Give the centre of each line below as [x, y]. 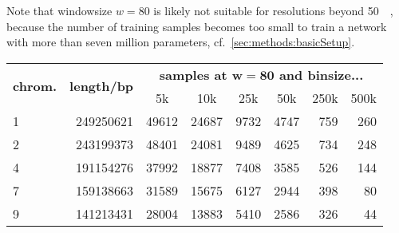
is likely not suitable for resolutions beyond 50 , [273, 10]
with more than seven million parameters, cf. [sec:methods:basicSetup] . [181, 42]
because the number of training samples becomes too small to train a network [197, 26]
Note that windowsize [59, 10]
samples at [193, 74]
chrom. [35, 86]
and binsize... [321, 74]
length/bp [102, 86]
